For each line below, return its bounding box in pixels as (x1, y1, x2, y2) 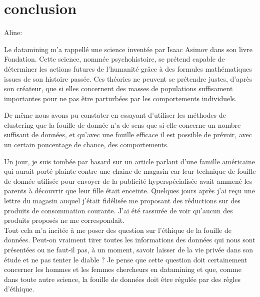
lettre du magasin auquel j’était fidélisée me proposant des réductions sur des (4, 195, 240, 206)
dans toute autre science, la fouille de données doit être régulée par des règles (4, 273, 241, 284)
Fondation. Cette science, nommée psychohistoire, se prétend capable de (4, 54, 225, 64)
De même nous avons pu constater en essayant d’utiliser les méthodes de (4, 110, 226, 120)
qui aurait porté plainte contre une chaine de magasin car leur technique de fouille (4, 166, 256, 176)
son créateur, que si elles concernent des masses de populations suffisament (4, 83, 233, 94)
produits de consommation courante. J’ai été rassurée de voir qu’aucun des (4, 205, 233, 215)
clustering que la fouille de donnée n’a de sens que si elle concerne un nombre (4, 119, 241, 130)
